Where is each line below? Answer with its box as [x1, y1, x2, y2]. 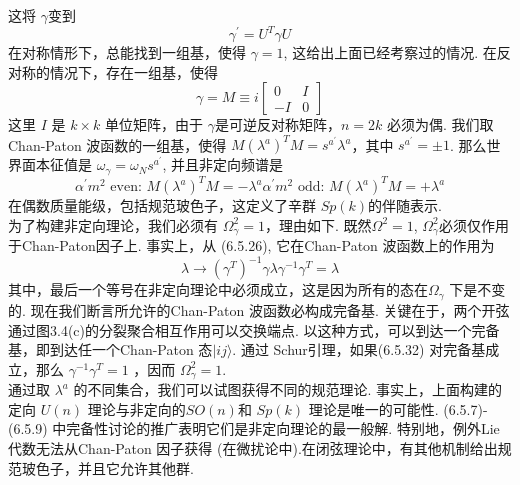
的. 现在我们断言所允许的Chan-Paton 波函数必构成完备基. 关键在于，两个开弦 [8, 299, 510, 320]
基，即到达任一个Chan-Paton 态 [8, 339, 213, 360]
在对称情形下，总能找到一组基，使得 [8, 42, 246, 63]
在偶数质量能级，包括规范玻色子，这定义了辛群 [8, 195, 316, 216]
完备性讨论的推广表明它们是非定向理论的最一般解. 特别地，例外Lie [66, 418, 500, 439]
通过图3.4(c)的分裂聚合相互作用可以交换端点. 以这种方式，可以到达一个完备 [8, 319, 500, 340]
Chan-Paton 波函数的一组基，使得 [8, 134, 227, 155]
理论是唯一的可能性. [308, 398, 439, 419]
